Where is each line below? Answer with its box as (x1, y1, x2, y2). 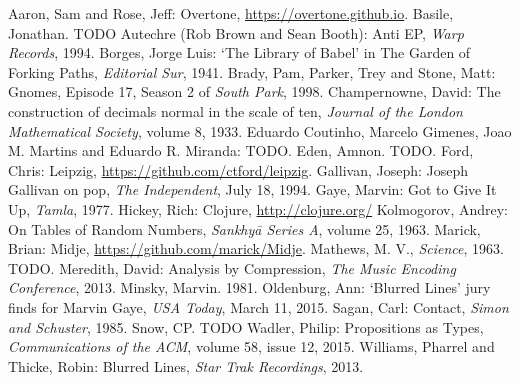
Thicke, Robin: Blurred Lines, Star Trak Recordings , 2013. (8, 355, 364, 376)
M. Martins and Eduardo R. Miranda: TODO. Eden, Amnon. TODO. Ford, (8, 140, 474, 161)
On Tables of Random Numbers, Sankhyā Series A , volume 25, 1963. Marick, (8, 218, 481, 239)
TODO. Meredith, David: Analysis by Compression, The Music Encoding (8, 257, 456, 278)
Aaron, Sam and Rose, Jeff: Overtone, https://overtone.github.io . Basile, (8, 3, 454, 23)
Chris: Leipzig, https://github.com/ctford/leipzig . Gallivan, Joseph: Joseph (8, 159, 469, 180)
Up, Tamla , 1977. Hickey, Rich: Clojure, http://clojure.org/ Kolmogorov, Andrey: (8, 198, 508, 219)
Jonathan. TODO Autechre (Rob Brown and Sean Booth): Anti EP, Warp (8, 22, 464, 43)
